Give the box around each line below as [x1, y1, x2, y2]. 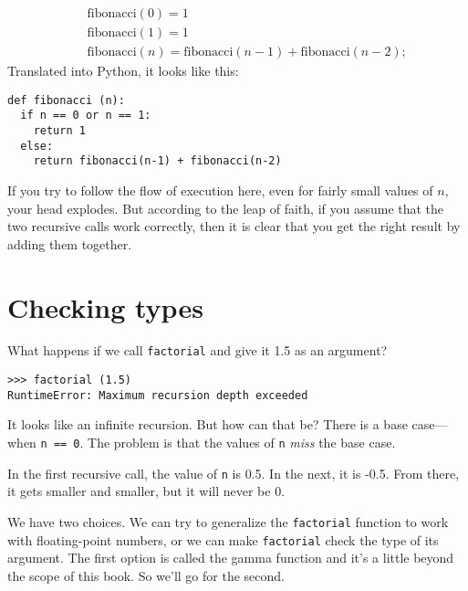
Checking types [7, 288, 203, 325]
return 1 [33, 124, 86, 137]
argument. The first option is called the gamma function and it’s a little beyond [7, 548, 454, 567]
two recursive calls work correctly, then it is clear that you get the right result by [7, 216, 461, 236]
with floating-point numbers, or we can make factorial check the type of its [7, 530, 439, 549]
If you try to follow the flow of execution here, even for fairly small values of [7, 180, 433, 199]
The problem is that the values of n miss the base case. [88, 433, 396, 452]
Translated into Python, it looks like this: [7, 61, 239, 80]
